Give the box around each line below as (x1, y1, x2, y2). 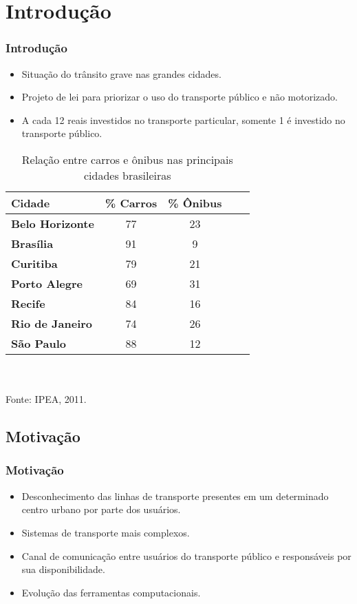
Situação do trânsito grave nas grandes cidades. (21, 66, 221, 81)
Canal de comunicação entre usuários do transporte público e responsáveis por (21, 548, 351, 563)
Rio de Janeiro (11, 315, 93, 331)
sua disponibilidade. (21, 562, 105, 576)
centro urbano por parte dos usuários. (21, 502, 181, 517)
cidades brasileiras (84, 167, 171, 183)
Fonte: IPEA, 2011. (6, 392, 87, 406)
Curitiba (11, 255, 58, 271)
